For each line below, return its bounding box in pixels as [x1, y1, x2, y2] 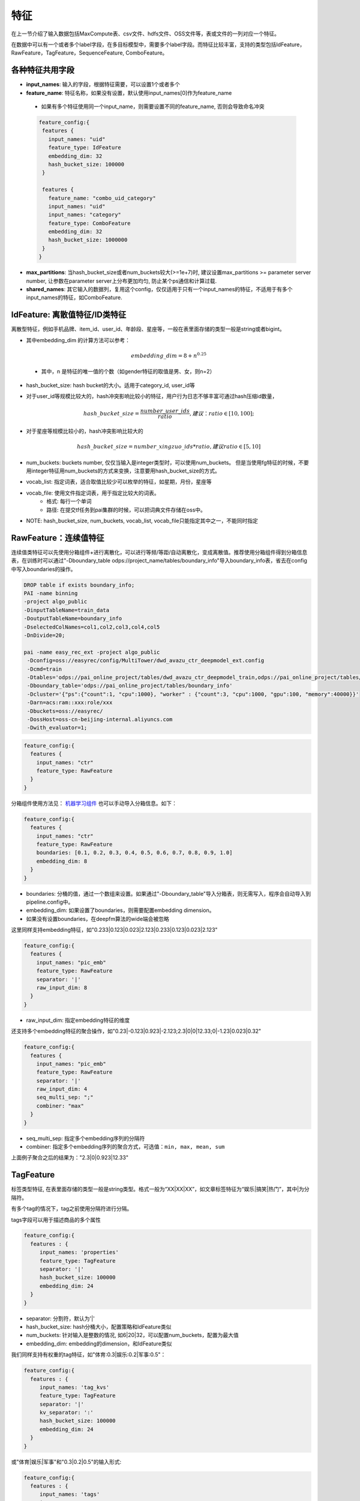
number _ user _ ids [140, 408, 190, 414]
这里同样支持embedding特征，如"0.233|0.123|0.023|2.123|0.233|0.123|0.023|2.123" [11, 926, 218, 934]
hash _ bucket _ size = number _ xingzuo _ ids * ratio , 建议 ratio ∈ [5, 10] [77, 443, 261, 450]
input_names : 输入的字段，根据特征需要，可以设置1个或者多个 [26, 81, 180, 88]
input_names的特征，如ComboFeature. [26, 294, 122, 301]
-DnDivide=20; [23, 632, 65, 639]
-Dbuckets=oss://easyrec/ [27, 707, 103, 714]
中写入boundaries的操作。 [11, 565, 76, 573]
